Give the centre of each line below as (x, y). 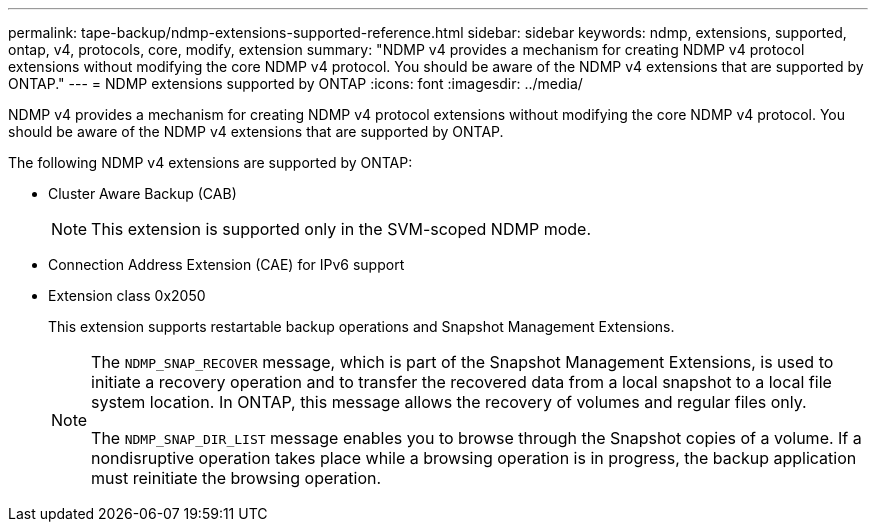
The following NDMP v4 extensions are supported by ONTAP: (210, 162)
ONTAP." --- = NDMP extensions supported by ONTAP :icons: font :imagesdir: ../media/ (295, 83)
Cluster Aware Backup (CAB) (142, 193)
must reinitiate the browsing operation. (236, 478)
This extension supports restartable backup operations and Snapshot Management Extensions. (361, 326)
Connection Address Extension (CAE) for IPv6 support (226, 264)
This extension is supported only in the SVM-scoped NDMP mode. (341, 229)
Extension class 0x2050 (127, 295)
